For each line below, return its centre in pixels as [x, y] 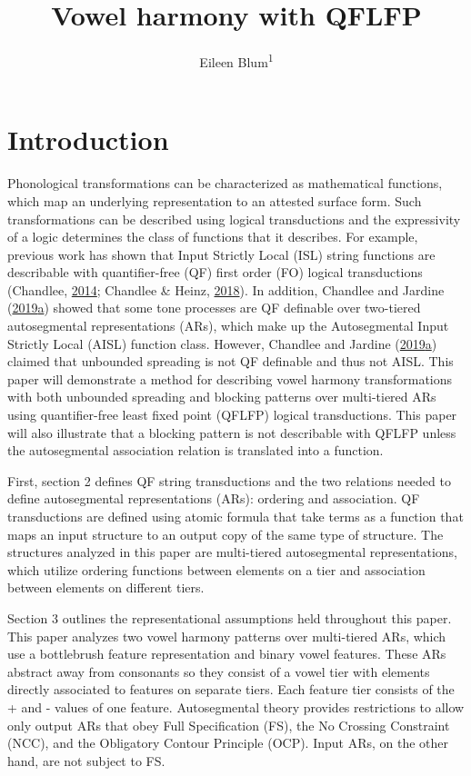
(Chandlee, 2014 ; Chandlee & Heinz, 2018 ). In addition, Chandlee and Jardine [226, 289]
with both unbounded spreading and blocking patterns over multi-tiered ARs [222, 397]
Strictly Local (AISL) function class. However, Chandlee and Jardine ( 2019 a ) [222, 343]
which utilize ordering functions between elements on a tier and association [216, 569]
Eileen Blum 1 [236, 60]
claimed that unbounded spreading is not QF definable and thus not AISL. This [230, 361]
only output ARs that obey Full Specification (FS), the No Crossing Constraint [229, 725]
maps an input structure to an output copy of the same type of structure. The [225, 534]
